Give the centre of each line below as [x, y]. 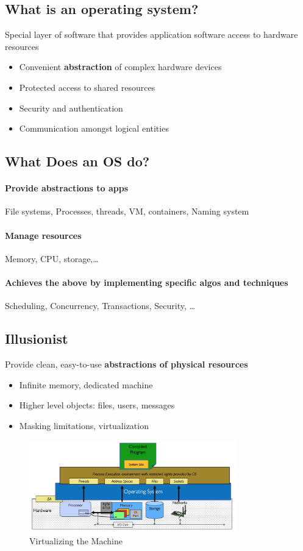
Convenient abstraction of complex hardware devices [120, 67]
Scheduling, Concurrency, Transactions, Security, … [100, 306]
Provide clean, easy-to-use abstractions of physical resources [127, 364]
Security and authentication [71, 108]
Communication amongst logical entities [94, 128]
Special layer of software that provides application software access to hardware [151, 34]
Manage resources [43, 235]
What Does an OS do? [77, 161]
